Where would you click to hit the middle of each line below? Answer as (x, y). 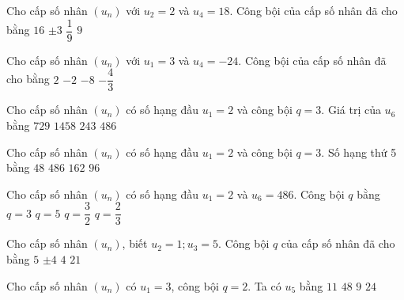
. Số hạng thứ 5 (359, 152)
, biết (135, 243)
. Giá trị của (351, 110)
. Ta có (264, 285)
